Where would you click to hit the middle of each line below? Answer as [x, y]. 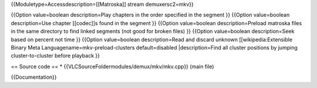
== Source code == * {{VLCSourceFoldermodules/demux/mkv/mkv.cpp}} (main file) [112, 66]
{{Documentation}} [34, 77]
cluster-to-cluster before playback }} [55, 56]
